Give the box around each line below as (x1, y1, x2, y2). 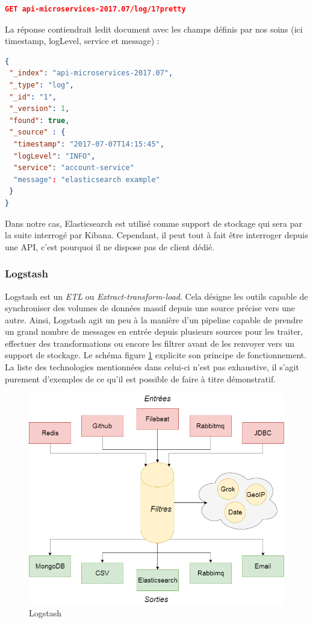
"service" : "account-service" (13, 163, 134, 172)
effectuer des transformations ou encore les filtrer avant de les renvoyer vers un (5, 337, 295, 349)
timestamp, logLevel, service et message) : (5, 34, 160, 47)
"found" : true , (9, 116, 70, 125)
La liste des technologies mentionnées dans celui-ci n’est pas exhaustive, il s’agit (5, 361, 299, 373)
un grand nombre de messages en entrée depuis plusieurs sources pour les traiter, (5, 325, 303, 338)
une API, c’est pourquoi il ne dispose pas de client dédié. (5, 240, 215, 253)
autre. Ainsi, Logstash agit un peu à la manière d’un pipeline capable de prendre (5, 313, 303, 326)
